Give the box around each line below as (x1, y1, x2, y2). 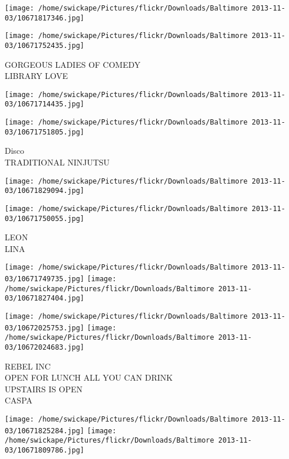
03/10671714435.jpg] (5, 100, 85, 109)
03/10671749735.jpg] (5, 275, 85, 284)
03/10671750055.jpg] (5, 214, 85, 223)
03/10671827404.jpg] (5, 294, 85, 303)
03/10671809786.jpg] (5, 446, 85, 455)
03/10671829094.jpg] (5, 187, 85, 195)
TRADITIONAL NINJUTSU (5, 156, 110, 168)
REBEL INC (5, 360, 51, 372)
